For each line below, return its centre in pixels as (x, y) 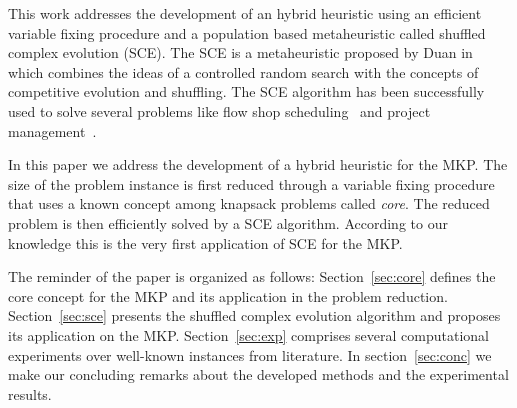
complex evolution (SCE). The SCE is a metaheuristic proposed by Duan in (240, 52)
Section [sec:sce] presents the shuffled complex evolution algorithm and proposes (254, 315)
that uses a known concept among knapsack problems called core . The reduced (249, 203)
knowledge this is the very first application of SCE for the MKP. (205, 242)
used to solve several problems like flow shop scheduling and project (219, 110)
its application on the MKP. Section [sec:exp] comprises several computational (248, 334)
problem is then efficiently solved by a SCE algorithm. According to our (228, 222)
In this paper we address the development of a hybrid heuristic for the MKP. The (258, 164)
